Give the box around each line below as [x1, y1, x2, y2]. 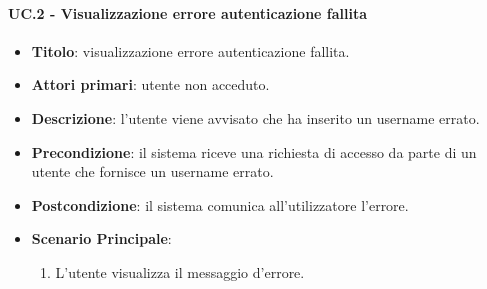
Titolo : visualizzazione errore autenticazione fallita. [31, 40, 350, 61]
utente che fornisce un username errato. [31, 161, 274, 182]
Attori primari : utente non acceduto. [31, 74, 270, 95]
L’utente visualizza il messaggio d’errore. [55, 261, 305, 282]
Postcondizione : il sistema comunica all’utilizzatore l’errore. [31, 194, 409, 215]
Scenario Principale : [31, 228, 172, 249]
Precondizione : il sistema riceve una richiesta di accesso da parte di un [31, 141, 477, 162]
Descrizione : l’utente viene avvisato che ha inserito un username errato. [31, 107, 480, 128]
